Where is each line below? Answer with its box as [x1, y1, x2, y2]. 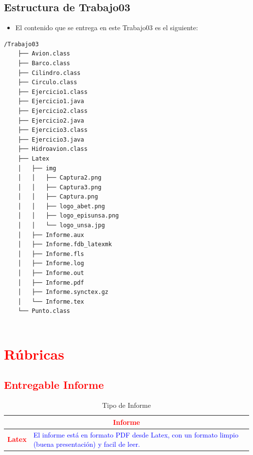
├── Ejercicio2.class [18, 107, 88, 114]
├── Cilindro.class [18, 69, 81, 76]
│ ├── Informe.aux [18, 231, 84, 238]
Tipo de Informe [102, 400, 151, 410]
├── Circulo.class [18, 79, 77, 86]
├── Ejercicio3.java [18, 136, 84, 143]
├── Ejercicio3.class [18, 127, 88, 134]
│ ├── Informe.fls [18, 250, 84, 257]
